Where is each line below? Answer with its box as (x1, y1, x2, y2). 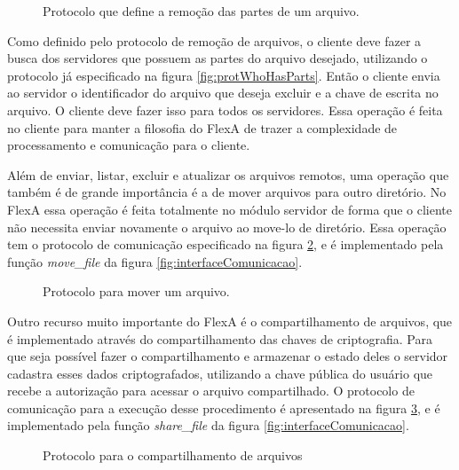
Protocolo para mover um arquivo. (43, 282, 230, 301)
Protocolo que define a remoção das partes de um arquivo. (43, 2, 360, 20)
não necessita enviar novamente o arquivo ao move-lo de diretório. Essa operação (7, 217, 447, 236)
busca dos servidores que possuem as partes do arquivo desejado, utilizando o (7, 49, 428, 67)
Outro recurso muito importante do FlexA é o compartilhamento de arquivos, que (7, 311, 453, 330)
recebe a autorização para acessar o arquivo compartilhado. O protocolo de (7, 381, 415, 400)
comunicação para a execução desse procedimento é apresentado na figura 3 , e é (7, 398, 440, 417)
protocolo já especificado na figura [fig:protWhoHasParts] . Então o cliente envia (7, 66, 440, 84)
